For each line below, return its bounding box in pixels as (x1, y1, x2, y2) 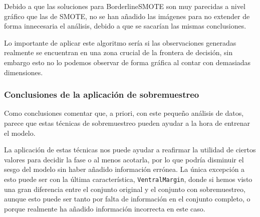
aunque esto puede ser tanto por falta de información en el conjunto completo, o (4, 193, 250, 204)
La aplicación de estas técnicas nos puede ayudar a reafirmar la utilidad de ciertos (4, 144, 256, 155)
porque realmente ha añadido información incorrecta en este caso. (4, 203, 205, 213)
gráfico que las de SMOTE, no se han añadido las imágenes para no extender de (4, 11, 250, 21)
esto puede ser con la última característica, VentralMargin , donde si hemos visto (4, 173, 252, 184)
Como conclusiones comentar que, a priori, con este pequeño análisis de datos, (4, 108, 244, 118)
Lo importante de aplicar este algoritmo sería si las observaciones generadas (4, 37, 236, 48)
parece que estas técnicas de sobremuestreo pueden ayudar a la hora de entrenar (4, 117, 250, 128)
